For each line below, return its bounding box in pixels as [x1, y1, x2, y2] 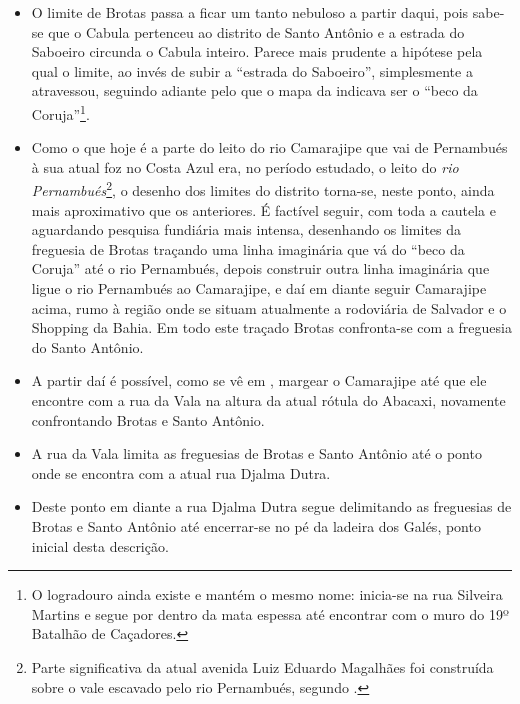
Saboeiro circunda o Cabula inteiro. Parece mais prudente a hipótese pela [31, 41, 483, 62]
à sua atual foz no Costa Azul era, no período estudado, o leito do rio [31, 156, 459, 177]
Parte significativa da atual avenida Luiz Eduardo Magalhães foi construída [31, 656, 494, 677]
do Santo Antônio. [31, 336, 144, 357]
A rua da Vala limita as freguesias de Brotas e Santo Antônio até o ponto [31, 443, 482, 464]
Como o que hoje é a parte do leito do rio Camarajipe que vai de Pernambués [31, 137, 508, 158]
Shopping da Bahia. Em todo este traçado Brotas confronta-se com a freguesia [31, 317, 512, 338]
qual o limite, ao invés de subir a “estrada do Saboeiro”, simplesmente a [31, 60, 473, 81]
